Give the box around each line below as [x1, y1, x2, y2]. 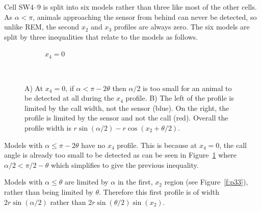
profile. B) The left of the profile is [125, 93, 234, 103]
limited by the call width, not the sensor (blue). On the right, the [24, 102, 229, 113]
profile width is [24, 122, 71, 133]
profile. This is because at [117, 139, 197, 150]
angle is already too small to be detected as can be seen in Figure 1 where [4, 149, 237, 160]
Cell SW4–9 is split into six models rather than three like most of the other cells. [4, 2, 257, 12]
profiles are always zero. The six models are [114, 21, 250, 32]
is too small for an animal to [143, 82, 232, 93]
